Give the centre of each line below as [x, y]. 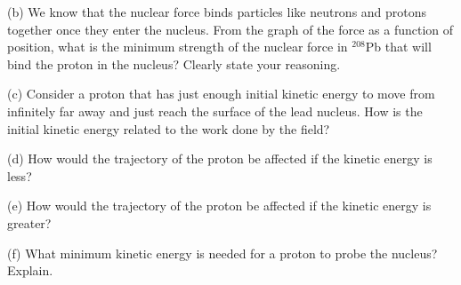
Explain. [30, 270]
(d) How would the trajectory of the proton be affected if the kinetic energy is [220, 158]
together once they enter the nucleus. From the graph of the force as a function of [230, 29]
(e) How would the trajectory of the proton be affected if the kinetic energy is [219, 206]
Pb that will [398, 47]
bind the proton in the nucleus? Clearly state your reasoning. [174, 63]
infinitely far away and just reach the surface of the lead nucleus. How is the [215, 111]
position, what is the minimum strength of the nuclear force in [178, 47]
